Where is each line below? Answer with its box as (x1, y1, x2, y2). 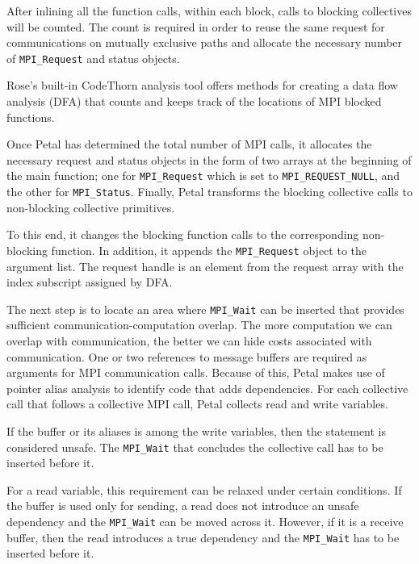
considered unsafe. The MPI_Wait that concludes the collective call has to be (6, 438, 383, 455)
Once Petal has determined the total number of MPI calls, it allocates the (6, 136, 372, 152)
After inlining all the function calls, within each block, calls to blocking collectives (6, 2, 412, 19)
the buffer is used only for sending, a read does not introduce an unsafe (6, 497, 359, 514)
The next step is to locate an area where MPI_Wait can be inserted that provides (6, 300, 404, 317)
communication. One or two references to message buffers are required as (6, 348, 367, 365)
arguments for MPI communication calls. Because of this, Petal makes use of (6, 364, 385, 381)
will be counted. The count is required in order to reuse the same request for (6, 18, 385, 35)
